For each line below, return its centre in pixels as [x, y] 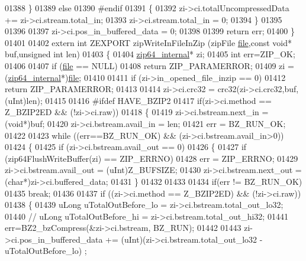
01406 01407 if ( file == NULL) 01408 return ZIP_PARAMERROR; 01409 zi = [149, 65]
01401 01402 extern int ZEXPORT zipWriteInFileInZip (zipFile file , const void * [149, 42]
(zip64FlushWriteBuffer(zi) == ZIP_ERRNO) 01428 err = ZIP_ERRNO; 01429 [152, 158]
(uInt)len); [24, 100]
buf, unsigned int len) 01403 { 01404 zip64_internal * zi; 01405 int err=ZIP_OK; [150, 54]
